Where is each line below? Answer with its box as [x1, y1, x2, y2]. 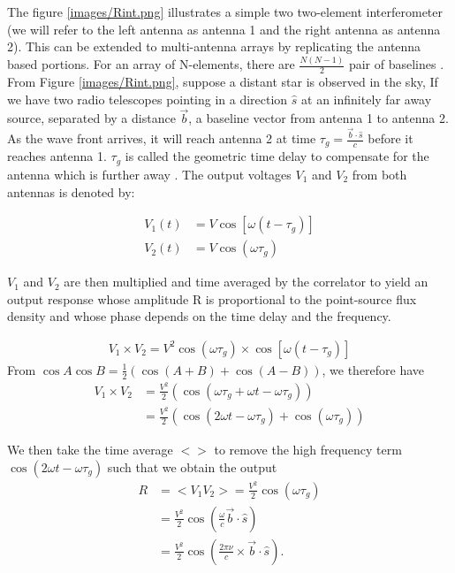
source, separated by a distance [7, 109, 176, 127]
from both [352, 164, 407, 183]
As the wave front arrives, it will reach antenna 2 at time [7, 129, 316, 147]
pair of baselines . [348, 55, 444, 73]
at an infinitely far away [301, 89, 432, 108]
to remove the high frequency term [214, 440, 402, 459]
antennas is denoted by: [7, 182, 135, 201]
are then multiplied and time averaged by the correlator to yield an [64, 272, 428, 291]
